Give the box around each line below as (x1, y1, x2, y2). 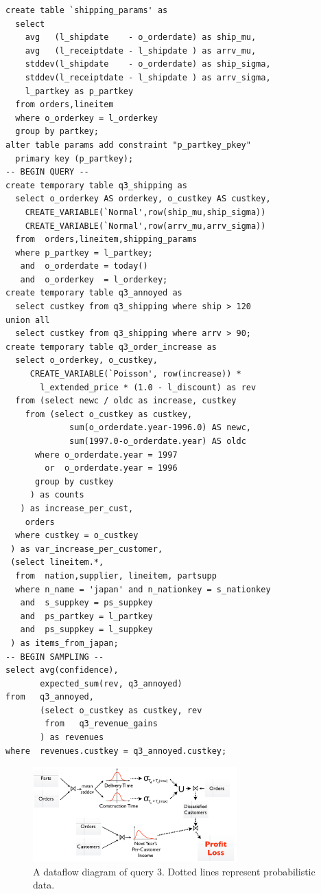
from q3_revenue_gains (45, 719, 158, 729)
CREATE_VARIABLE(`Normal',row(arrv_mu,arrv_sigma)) (25, 221, 266, 231)
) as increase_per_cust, (20, 503, 134, 513)
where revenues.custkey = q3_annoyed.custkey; (5, 746, 227, 756)
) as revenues (40, 733, 104, 743)
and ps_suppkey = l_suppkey (20, 625, 153, 635)
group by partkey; (15, 126, 99, 137)
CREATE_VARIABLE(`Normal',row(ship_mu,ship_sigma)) (25, 207, 266, 217)
